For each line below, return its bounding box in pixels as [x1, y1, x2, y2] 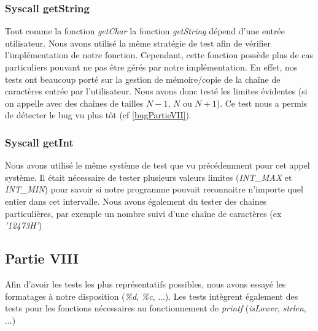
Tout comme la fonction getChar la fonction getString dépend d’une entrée [5, 25, 285, 37]
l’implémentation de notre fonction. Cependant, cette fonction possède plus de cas [5, 48, 314, 61]
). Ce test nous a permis [216, 96, 308, 109]
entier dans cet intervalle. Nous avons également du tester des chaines [5, 194, 267, 207]
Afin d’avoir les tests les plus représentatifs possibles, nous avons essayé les [5, 277, 286, 290]
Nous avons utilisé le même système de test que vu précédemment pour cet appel [5, 159, 310, 172]
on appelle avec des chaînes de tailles [5, 96, 144, 109]
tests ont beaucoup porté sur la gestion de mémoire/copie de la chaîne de [5, 72, 281, 85]
